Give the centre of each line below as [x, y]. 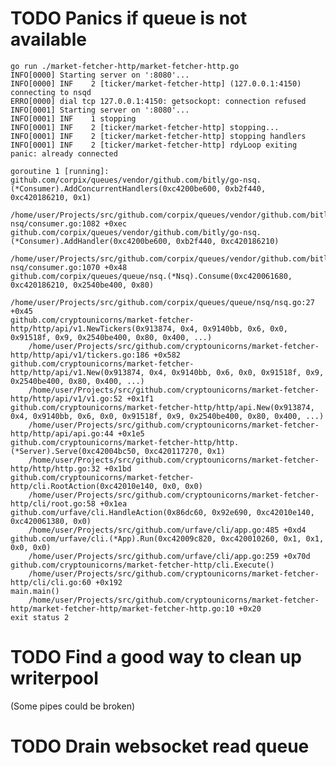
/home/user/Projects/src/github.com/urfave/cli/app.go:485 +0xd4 [167, 530]
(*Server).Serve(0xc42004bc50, [75, 451]
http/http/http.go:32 [55, 468]
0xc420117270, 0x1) [185, 451]
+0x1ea [113, 503]
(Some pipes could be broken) [73, 706]
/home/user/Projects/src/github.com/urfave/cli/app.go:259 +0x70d [169, 556]
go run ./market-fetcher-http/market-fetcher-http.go [125, 66]
